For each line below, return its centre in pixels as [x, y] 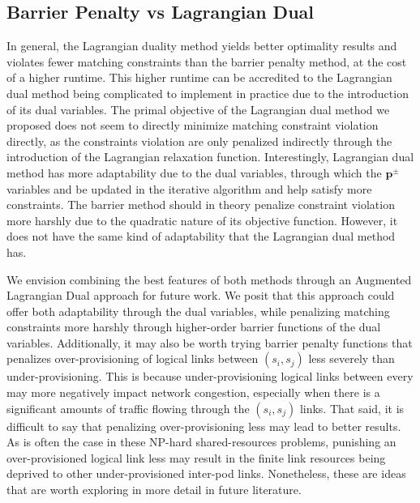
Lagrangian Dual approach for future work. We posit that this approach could [201, 295]
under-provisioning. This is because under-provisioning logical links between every [210, 376]
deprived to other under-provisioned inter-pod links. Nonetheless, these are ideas [206, 473]
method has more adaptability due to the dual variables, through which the [194, 172]
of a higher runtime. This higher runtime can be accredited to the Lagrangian [199, 77]
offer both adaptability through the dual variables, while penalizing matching [198, 311]
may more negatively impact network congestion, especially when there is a [193, 392]
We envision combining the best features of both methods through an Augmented [209, 279]
